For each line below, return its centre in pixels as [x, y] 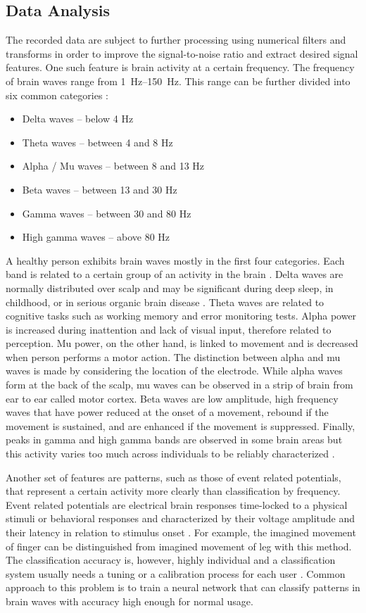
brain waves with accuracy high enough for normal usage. [130, 601]
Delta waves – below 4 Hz [78, 119]
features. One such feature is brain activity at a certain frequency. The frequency [180, 67]
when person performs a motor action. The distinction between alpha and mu [173, 356]
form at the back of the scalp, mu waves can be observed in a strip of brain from [179, 385]
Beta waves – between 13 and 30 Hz [100, 189]
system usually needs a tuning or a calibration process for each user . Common [176, 573]
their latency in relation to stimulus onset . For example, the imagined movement [181, 532]
